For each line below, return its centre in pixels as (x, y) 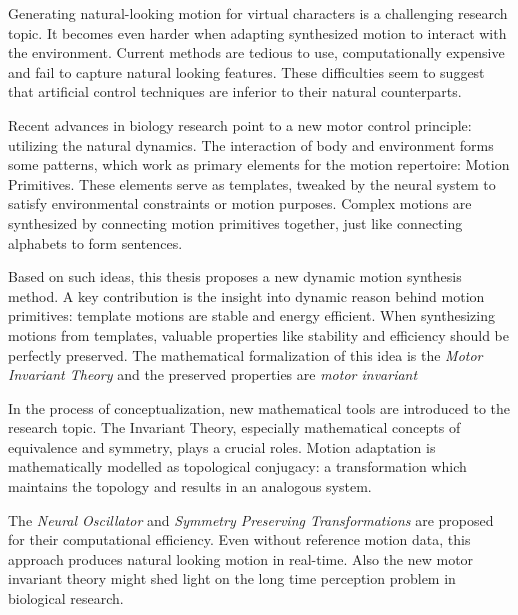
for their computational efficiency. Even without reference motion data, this (239, 539)
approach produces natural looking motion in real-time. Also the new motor (241, 558)
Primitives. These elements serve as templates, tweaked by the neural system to (252, 183)
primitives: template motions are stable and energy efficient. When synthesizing (251, 315)
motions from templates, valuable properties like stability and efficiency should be (259, 334)
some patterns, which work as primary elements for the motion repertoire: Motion (259, 164)
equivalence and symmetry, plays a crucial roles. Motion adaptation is (222, 446)
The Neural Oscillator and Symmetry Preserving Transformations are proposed (251, 519)
